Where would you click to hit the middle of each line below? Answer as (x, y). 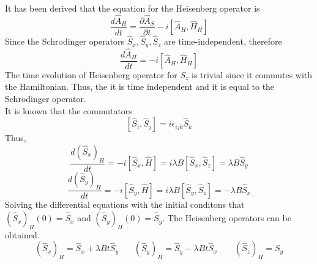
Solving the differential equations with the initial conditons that (125, 204)
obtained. (22, 234)
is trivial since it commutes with (252, 74)
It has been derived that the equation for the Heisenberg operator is (132, 8)
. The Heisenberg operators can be (227, 218)
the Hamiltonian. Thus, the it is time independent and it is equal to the (140, 86)
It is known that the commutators (69, 110)
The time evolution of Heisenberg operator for (91, 74)
